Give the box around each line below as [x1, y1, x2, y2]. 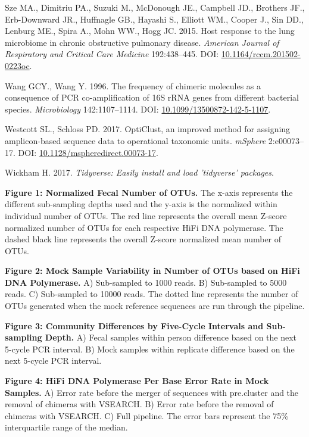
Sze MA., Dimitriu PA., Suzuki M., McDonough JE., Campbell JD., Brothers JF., [5, 1, 305, 13]
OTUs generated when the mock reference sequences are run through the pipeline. [5, 299, 305, 312]
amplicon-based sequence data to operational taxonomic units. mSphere [5, 134, 266, 146]
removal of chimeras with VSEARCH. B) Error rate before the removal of [5, 398, 274, 410]
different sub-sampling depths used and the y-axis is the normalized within [5, 198, 277, 210]
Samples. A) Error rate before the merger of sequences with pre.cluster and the [5, 386, 299, 398]
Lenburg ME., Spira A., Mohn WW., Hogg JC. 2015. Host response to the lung [5, 24, 295, 37]
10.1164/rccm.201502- [221, 48, 301, 60]
